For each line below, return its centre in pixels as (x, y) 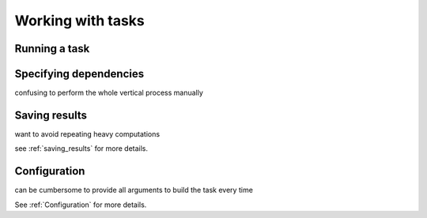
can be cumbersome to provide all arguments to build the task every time (134, 190)
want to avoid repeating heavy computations (87, 133)
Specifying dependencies (79, 74)
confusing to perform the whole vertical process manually (109, 93)
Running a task (52, 49)
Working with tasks (80, 21)
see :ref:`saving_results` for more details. (81, 148)
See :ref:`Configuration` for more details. (81, 205)
